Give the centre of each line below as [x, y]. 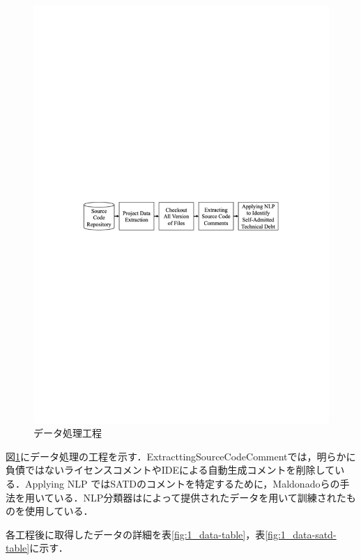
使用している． [59, 511]
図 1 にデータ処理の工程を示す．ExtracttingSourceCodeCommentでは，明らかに [181, 456]
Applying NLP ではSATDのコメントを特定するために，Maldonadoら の [182, 484]
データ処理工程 [68, 433]
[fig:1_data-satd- [301, 534]
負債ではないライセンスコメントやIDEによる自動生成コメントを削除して [170, 470]
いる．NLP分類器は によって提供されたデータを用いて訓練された [200, 497]
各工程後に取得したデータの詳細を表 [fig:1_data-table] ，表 [136, 534]
